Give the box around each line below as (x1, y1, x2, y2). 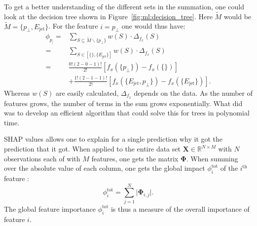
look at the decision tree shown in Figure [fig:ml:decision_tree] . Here (4, 11, 213, 21)
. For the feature (48, 21, 98, 31)
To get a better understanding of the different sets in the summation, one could (4, 1, 244, 11)
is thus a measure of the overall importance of (110, 203, 250, 214)
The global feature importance (4, 203, 96, 214)
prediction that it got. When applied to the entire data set (4, 144, 181, 154)
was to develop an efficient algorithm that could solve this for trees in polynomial (4, 108, 250, 118)
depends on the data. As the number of (134, 87, 253, 98)
